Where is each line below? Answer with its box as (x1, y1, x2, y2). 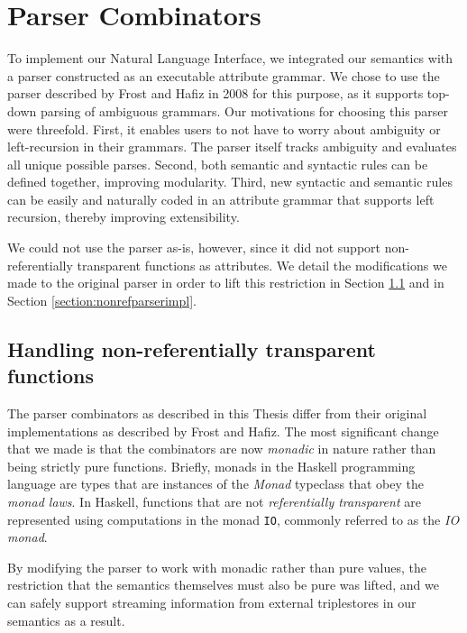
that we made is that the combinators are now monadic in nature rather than (7, 439, 436, 458)
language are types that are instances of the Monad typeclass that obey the (7, 474, 424, 493)
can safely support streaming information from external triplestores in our (7, 593, 417, 612)
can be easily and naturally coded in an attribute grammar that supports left (7, 189, 435, 208)
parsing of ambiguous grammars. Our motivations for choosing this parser (40, 101, 448, 120)
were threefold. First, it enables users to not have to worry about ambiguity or (7, 119, 441, 138)
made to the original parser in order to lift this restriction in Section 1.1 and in (7, 273, 444, 292)
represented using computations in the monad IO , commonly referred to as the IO (7, 509, 460, 528)
